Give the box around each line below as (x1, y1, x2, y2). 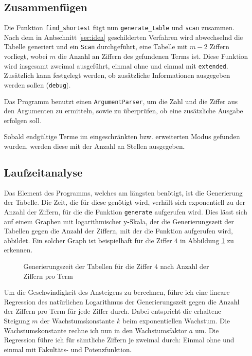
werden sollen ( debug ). (4, 79, 71, 89)
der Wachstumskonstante (40, 316, 115, 326)
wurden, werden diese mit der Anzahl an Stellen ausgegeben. (4, 141, 185, 151)
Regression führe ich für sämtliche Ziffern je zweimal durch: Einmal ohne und (4, 335, 234, 345)
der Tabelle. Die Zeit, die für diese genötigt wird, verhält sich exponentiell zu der (4, 197, 245, 207)
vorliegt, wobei (4, 51, 48, 61)
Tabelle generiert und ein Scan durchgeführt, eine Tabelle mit (4, 41, 188, 52)
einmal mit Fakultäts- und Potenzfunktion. (4, 344, 132, 354)
